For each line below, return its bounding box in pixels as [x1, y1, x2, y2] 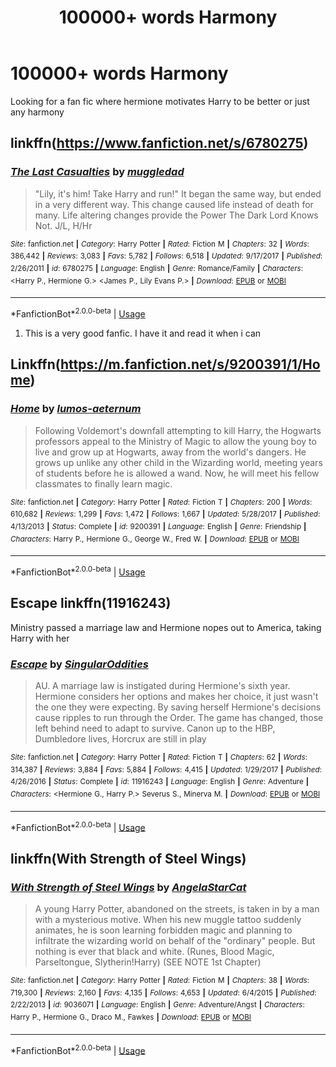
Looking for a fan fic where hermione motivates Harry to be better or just [10, 95, 310, 107]
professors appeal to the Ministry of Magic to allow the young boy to [34, 435, 317, 447]
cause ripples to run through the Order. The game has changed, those [34, 711, 324, 723]
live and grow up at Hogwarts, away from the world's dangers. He [34, 446, 307, 458]
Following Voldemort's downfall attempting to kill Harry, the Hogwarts [34, 424, 322, 436]
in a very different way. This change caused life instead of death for [34, 198, 314, 210]
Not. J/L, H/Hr [34, 219, 93, 231]
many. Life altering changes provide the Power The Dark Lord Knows [34, 209, 319, 221]
